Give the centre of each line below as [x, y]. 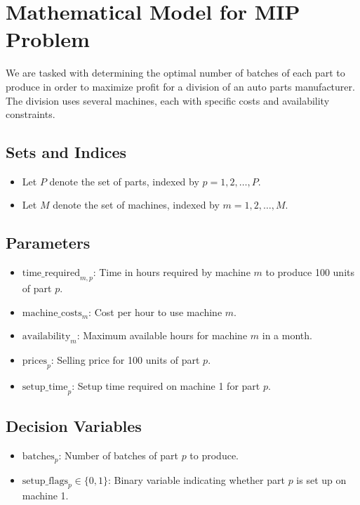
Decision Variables [74, 426]
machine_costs [52, 313]
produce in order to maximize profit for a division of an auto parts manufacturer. [180, 86]
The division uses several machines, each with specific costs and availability [168, 100]
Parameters [48, 243]
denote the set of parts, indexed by [124, 181]
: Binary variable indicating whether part [196, 479]
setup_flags [45, 481]
